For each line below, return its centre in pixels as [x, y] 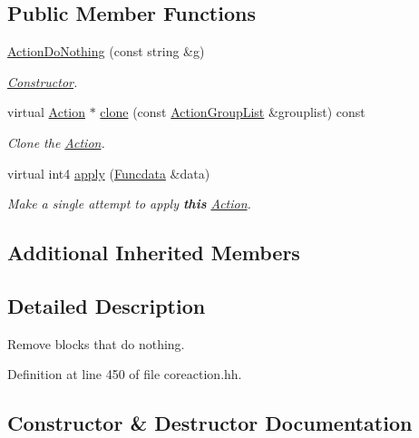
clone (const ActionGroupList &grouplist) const [233, 112]
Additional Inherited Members [154, 253]
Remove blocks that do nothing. [96, 343]
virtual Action [47, 112]
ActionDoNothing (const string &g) [106, 51]
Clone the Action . [56, 142]
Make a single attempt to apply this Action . [129, 204]
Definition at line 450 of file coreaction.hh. [125, 374]
